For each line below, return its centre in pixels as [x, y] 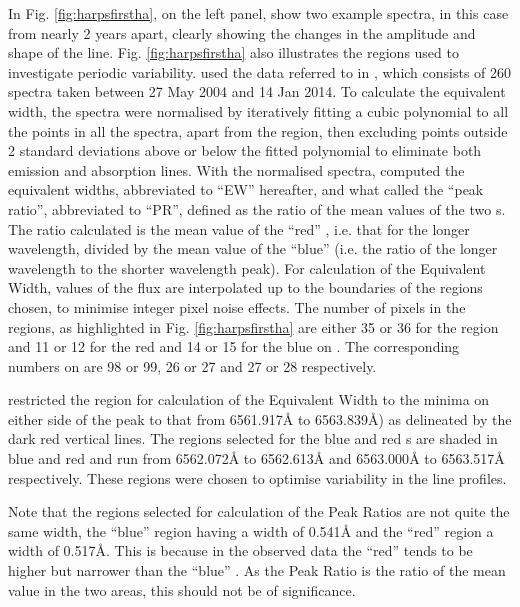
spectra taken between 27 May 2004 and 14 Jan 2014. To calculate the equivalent [257, 91]
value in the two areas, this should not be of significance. [182, 589]
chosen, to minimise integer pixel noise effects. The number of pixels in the [237, 306]
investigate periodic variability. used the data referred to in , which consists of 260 [260, 71]
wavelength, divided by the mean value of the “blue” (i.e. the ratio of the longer [253, 248]
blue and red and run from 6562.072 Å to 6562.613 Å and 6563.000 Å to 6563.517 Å [256, 458]
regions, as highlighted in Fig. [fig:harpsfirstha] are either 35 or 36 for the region [253, 326]
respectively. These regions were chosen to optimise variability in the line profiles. [257, 477]
